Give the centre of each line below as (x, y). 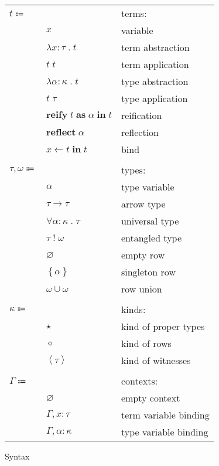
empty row (143, 255)
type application (154, 98)
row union (141, 289)
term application (155, 64)
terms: (134, 13)
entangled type (151, 238)
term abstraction (155, 47)
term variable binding (165, 415)
